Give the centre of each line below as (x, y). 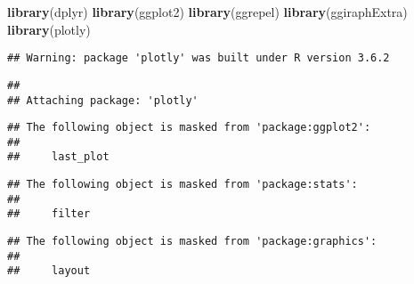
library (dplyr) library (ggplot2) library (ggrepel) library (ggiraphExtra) (207, 12)
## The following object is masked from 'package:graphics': (192, 242)
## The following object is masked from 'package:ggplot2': (189, 128)
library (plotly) (49, 29)
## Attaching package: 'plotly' (103, 100)
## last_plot (58, 157)
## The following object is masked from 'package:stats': (183, 185)
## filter (49, 214)
